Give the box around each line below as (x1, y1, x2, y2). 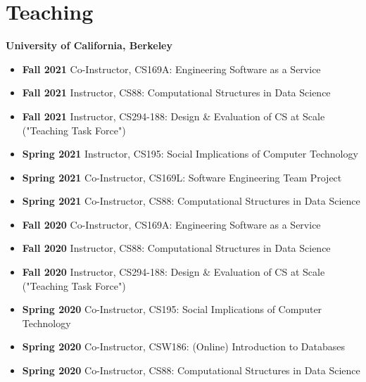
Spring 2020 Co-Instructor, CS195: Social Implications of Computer (22, 302, 322, 317)
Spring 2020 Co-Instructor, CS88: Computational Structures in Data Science (22, 363, 360, 378)
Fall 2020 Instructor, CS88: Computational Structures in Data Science (22, 241, 331, 255)
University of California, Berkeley (6, 38, 172, 53)
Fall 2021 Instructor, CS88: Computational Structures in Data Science (22, 85, 331, 100)
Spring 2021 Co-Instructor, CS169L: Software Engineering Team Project (22, 170, 342, 184)
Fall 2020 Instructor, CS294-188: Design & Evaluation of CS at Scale (22, 265, 325, 279)
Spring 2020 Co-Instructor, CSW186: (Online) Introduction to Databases (22, 339, 346, 354)
